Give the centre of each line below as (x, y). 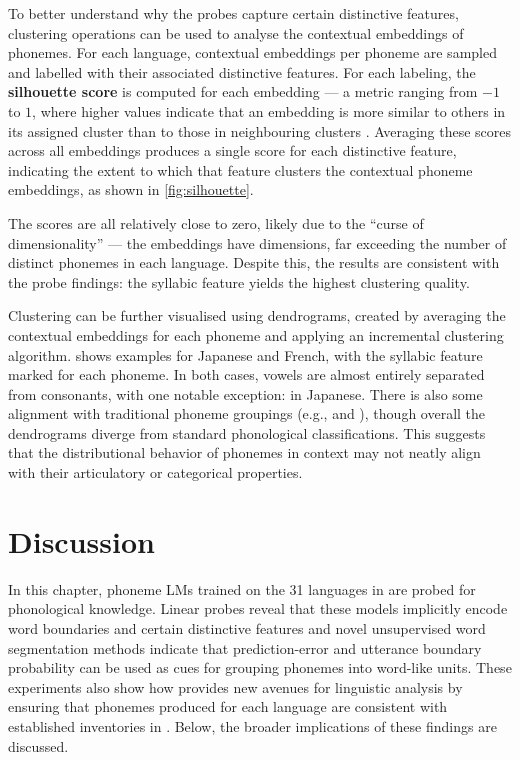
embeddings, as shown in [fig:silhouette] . (131, 189)
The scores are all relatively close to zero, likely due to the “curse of (216, 222)
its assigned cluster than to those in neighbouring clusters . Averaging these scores (260, 130)
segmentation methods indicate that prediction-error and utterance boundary (245, 647)
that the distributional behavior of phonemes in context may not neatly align (244, 452)
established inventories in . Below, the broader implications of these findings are (252, 725)
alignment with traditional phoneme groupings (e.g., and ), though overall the (247, 413)
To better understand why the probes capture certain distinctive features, (233, 13)
